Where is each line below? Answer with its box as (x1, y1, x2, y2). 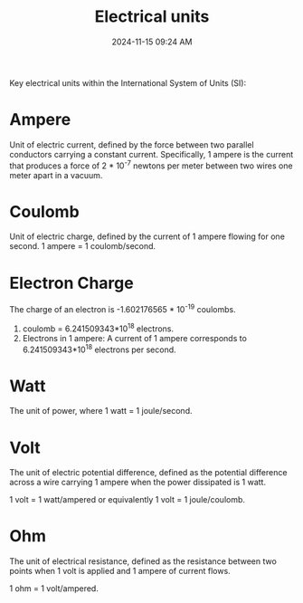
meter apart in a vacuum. (9, 169, 103, 180)
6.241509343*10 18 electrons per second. (22, 342, 176, 355)
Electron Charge (9, 273, 134, 293)
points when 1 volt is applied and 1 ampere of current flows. (9, 566, 231, 577)
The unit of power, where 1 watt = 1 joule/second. (9, 406, 193, 416)
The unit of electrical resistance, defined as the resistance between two (9, 556, 278, 567)
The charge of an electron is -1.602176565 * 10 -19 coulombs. (9, 302, 237, 315)
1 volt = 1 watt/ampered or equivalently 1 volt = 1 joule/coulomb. (9, 494, 246, 505)
